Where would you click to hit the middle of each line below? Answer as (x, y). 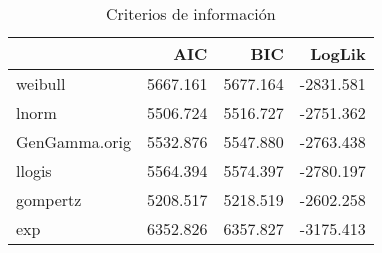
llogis (34, 170)
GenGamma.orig (73, 141)
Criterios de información (191, 13)
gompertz (49, 199)
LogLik (338, 53)
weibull (41, 83)
